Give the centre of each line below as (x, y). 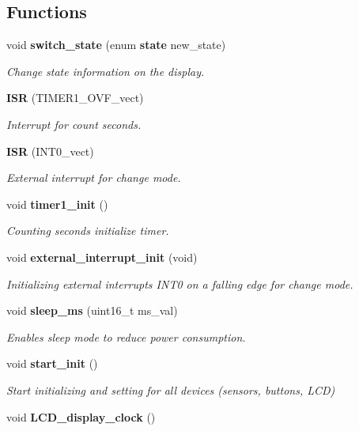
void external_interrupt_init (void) (102, 257)
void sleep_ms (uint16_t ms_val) (92, 310)
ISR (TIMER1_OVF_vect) (75, 98)
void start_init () (52, 363)
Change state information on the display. (106, 71)
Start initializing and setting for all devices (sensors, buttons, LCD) (171, 389)
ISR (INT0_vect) (50, 151)
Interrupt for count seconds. (74, 124)
